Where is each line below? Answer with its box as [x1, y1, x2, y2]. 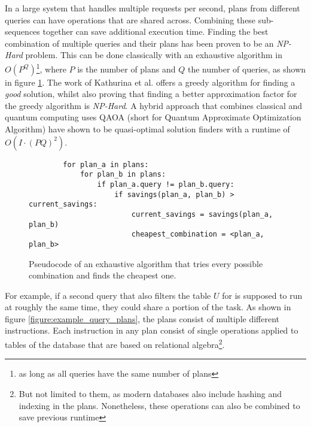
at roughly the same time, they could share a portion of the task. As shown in [5, 301, 291, 313]
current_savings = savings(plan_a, [131, 210, 273, 219]
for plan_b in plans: [80, 170, 166, 179]
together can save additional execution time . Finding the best [42, 25, 269, 38]
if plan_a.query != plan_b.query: [97, 180, 234, 189]
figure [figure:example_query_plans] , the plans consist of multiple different [5, 312, 280, 325]
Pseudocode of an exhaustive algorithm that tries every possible [29, 257, 263, 269]
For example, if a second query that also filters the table [5, 289, 211, 301]
